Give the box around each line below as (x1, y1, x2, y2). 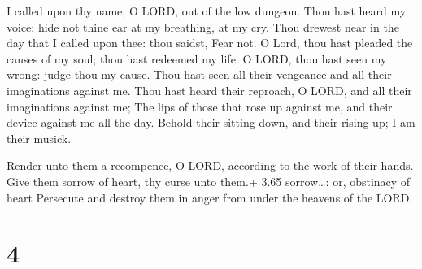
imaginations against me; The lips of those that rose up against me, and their (7, 98, 393, 115)
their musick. (7, 129, 72, 146)
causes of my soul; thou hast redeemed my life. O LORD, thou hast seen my (7, 50, 387, 67)
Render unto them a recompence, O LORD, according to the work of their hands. (7, 157, 414, 174)
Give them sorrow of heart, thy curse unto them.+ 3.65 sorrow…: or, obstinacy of (7, 172, 411, 189)
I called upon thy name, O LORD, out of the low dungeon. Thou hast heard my (7, 2, 407, 19)
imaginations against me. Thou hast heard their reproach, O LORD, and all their (7, 81, 412, 98)
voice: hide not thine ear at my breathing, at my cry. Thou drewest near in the (7, 18, 399, 35)
